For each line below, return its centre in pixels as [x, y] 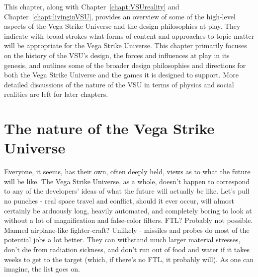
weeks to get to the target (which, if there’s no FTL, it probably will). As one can [129, 259]
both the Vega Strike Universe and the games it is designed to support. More [121, 75]
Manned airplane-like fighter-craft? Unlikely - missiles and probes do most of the [127, 230]
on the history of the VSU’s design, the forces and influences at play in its [117, 55]
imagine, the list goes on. [42, 269]
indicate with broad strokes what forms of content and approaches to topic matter [129, 35]
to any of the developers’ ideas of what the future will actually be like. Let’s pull [127, 191]
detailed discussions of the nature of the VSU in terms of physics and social [119, 84]
